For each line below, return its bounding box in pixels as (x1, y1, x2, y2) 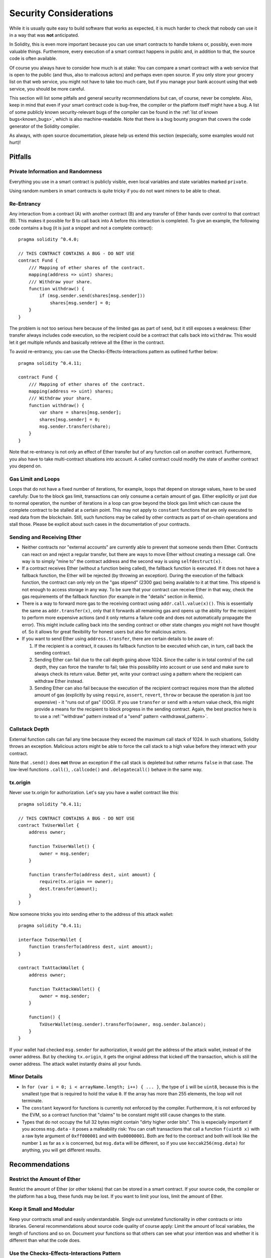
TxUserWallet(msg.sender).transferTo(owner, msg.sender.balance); (39, 1021, 206, 1027)
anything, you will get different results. (22, 1147, 101, 1153)
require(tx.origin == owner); (39, 879, 114, 885)
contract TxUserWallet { (18, 823, 79, 828)
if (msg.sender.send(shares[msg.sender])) (39, 293, 146, 299)
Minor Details (9, 1073, 43, 1080)
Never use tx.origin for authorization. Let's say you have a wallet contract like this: (9, 790, 179, 796)
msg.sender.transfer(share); (39, 424, 111, 430)
